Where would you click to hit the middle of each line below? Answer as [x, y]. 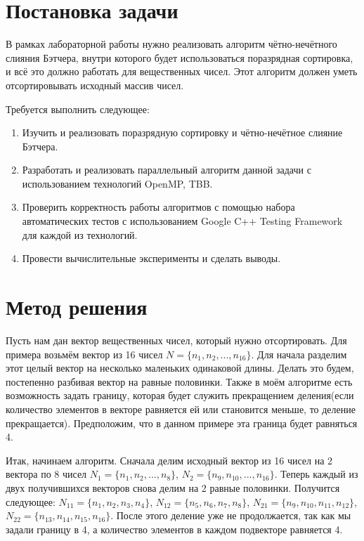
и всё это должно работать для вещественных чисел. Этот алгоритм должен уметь [182, 71]
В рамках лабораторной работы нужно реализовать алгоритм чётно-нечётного [171, 44]
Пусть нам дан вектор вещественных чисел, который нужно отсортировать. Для [176, 340]
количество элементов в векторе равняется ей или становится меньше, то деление [181, 409]
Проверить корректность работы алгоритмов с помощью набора [158, 207]
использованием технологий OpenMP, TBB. [117, 183]
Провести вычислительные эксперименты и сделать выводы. [151, 258]
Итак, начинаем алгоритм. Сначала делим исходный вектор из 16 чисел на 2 [169, 460]
